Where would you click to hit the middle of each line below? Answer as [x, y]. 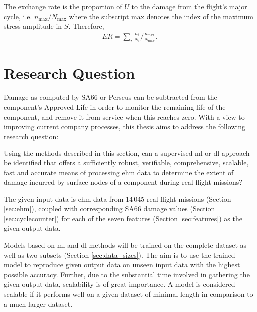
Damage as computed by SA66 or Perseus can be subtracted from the [111, 97]
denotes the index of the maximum [200, 16]
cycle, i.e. [18, 16]
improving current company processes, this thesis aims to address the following [125, 126]
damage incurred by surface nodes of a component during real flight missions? [123, 182]
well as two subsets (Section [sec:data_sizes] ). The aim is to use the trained [120, 254]
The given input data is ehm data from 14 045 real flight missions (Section [118, 199]
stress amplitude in [33, 26]
